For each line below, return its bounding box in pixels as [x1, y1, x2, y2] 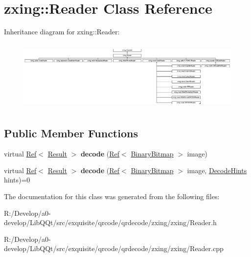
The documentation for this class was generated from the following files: [4, 191, 220, 201]
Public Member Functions [4, 126, 138, 141]
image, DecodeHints [187, 165, 247, 175]
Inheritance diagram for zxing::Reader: [4, 26, 120, 37]
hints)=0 [4, 175, 30, 185]
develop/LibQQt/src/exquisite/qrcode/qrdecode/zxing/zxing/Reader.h [4, 217, 217, 228]
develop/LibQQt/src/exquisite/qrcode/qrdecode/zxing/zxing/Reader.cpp [4, 243, 224, 254]
